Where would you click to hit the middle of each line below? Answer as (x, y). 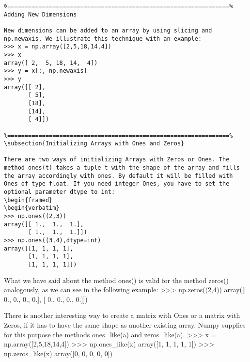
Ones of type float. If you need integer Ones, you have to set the (117, 184)
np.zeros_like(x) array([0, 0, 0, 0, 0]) (58, 353)
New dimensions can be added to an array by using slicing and (108, 30)
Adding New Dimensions (40, 14)
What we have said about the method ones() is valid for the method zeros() (116, 280)
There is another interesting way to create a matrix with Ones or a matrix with (122, 315)
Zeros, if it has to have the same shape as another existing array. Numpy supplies (125, 325)
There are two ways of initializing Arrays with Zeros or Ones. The (117, 160)
